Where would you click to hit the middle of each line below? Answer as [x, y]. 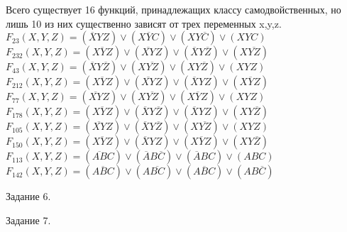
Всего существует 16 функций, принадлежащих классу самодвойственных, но [173, 9]
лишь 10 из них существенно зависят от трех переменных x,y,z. [144, 23]
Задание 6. [28, 196]
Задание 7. [28, 220]
